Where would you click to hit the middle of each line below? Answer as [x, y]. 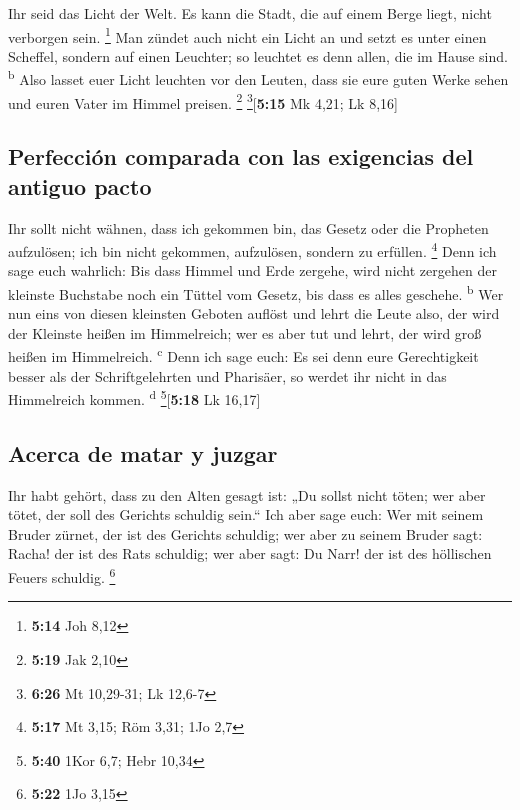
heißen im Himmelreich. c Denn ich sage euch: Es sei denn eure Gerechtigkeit [243, 355]
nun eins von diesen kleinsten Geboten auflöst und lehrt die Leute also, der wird [254, 313]
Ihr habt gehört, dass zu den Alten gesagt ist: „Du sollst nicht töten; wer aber [247, 494]
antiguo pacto [80, 185]
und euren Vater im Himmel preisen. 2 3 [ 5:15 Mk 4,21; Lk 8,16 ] [203, 101]
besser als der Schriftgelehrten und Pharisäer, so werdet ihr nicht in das [227, 375]
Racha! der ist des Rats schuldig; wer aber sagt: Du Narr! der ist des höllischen [250, 553]
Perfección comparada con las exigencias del [241, 156]
